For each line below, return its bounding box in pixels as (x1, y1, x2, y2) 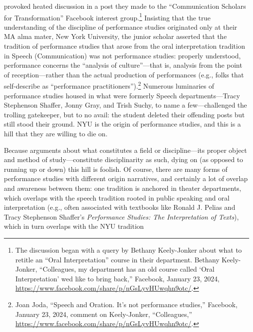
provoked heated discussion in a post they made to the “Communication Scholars (4, 1, 246, 11)
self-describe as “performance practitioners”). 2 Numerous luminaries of (4, 79, 215, 91)
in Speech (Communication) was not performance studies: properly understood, (4, 50, 241, 60)
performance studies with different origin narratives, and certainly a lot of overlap (4, 173, 248, 184)
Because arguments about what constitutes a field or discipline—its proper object (4, 145, 247, 155)
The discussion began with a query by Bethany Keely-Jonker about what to (15, 244, 242, 255)
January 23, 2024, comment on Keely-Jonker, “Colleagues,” (15, 309, 192, 319)
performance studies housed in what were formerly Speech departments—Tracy (4, 90, 240, 100)
